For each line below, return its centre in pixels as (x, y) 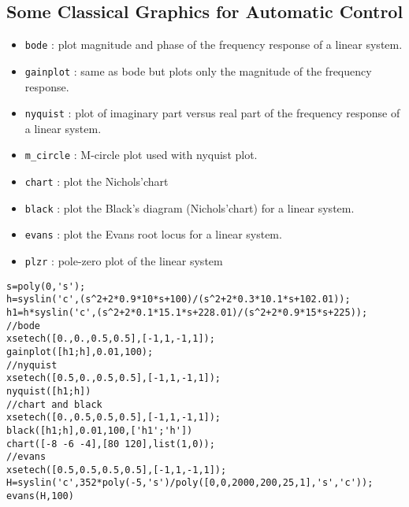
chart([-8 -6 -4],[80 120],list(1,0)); (111, 444)
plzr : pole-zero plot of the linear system (124, 260)
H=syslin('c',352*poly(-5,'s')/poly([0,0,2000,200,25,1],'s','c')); (190, 483)
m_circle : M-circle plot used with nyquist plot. (141, 155)
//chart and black (54, 404)
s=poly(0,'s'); (46, 286)
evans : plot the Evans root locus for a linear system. (153, 234)
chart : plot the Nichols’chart (97, 181)
